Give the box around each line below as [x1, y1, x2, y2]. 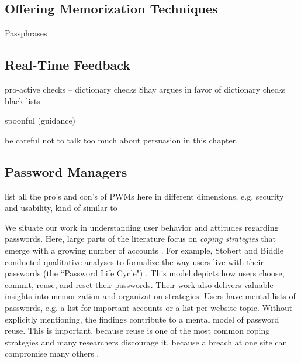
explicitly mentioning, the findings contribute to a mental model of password [5, 313, 279, 325]
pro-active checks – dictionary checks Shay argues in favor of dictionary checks [5, 83, 286, 95]
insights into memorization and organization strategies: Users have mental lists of [5, 290, 296, 302]
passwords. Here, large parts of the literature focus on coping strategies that [5, 232, 276, 245]
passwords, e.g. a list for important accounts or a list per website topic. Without [5, 301, 293, 313]
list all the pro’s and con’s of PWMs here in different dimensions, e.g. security [5, 190, 284, 202]
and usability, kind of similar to [5, 201, 117, 214]
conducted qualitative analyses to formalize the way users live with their [5, 255, 264, 268]
